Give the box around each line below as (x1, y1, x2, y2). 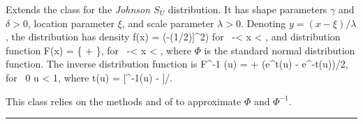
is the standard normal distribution (204, 42, 355, 57)
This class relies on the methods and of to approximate (6, 93, 242, 108)
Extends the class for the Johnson (6, 2, 151, 16)
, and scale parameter (121, 15, 214, 30)
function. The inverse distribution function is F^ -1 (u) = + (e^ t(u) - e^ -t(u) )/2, (6, 56, 348, 71)
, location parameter (27, 15, 115, 30)
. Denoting (240, 15, 286, 30)
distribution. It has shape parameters (168, 2, 327, 16)
